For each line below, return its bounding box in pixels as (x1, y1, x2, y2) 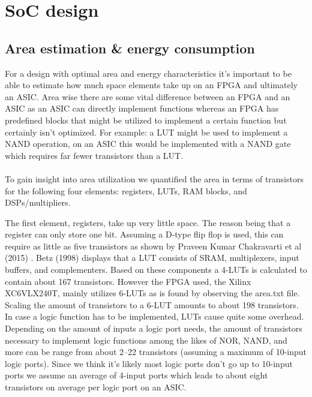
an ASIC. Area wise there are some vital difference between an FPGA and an (5, 90, 290, 103)
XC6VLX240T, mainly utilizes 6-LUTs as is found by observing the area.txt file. (5, 287, 300, 299)
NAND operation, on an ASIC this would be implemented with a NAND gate (5, 137, 291, 150)
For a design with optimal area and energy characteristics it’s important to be (5, 67, 292, 79)
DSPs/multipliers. (5, 196, 71, 209)
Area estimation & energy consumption (5, 38, 255, 57)
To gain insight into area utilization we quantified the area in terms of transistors (5, 172, 304, 185)
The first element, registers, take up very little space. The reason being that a (5, 216, 291, 228)
